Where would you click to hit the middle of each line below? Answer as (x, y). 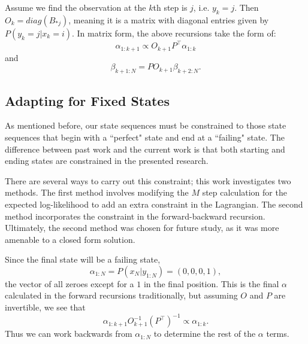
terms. (278, 334)
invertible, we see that (45, 307)
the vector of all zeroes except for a (70, 283)
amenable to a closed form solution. (70, 239)
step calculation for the (244, 192)
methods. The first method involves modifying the (97, 192)
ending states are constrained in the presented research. (107, 161)
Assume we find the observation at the (76, 7)
